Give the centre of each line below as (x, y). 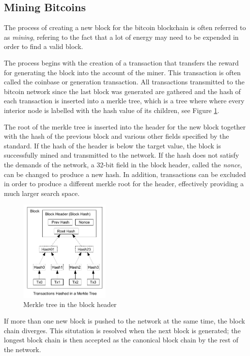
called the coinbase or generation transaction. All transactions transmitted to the (124, 82)
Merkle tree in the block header (70, 304)
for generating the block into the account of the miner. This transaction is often (122, 72)
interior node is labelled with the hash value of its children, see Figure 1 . (112, 110)
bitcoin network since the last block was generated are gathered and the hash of (122, 91)
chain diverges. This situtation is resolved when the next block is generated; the (122, 330)
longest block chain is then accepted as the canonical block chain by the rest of (121, 340)
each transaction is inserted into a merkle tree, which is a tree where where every (124, 101)
